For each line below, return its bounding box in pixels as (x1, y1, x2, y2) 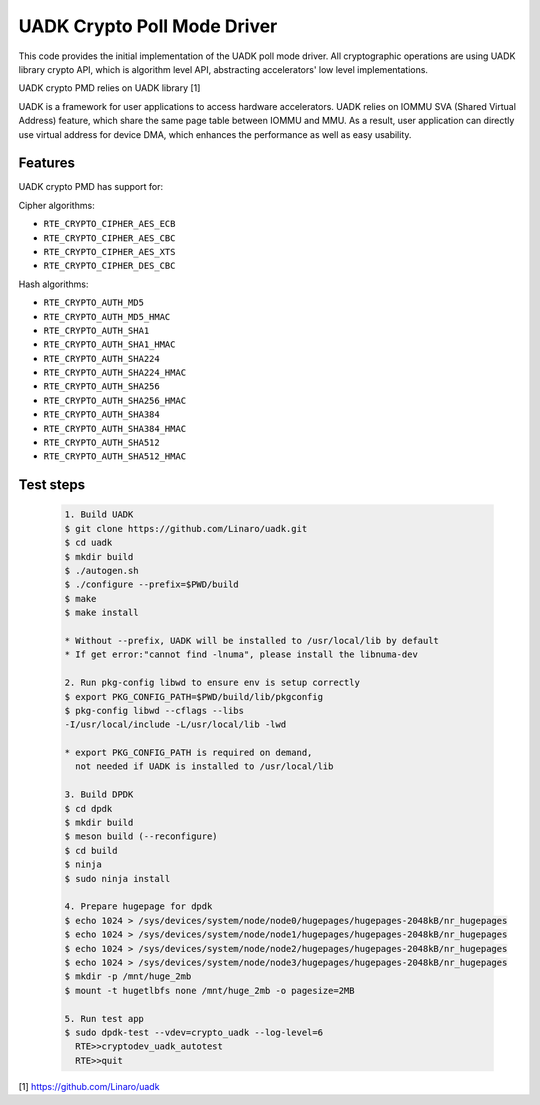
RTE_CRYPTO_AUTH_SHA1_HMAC (43, 339, 176, 350)
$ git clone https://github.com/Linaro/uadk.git (64, 523, 308, 534)
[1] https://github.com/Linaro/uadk (18, 1080, 160, 1092)
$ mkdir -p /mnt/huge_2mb (64, 971, 192, 982)
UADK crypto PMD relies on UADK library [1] (18, 82, 201, 94)
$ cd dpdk (64, 803, 113, 814)
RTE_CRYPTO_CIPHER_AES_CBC (43, 232, 176, 244)
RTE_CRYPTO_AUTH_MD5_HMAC (43, 311, 171, 322)
